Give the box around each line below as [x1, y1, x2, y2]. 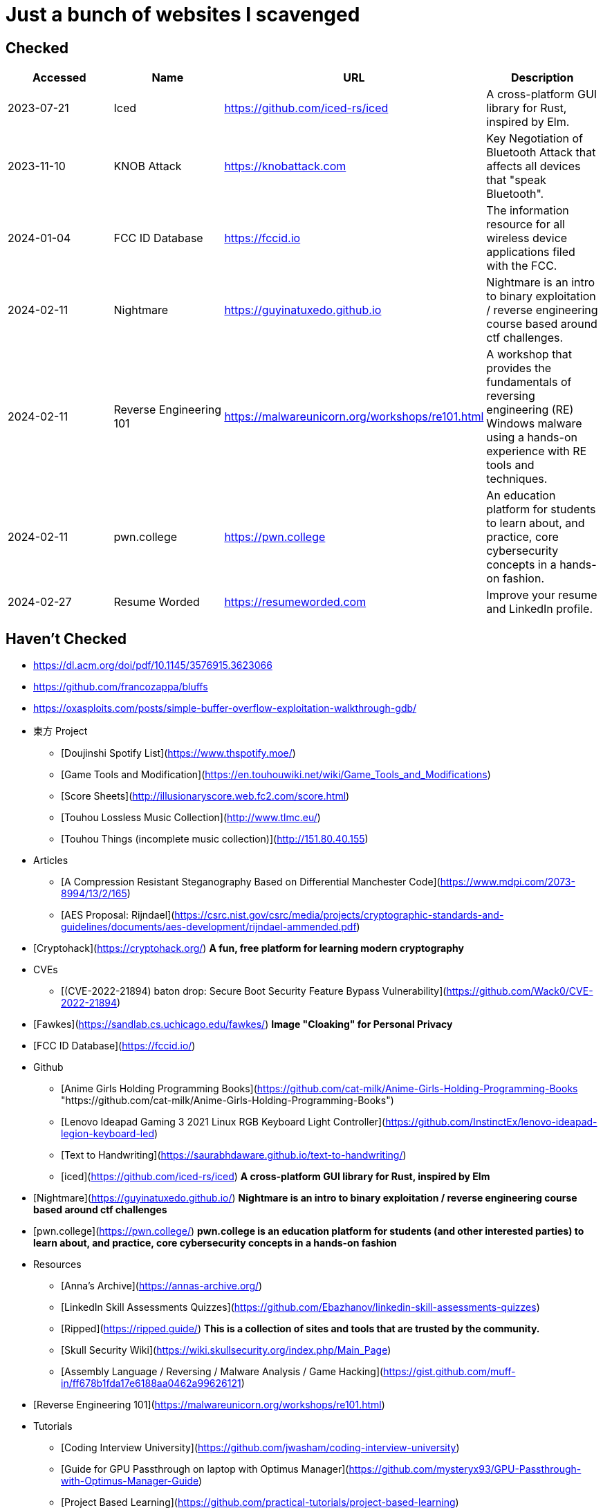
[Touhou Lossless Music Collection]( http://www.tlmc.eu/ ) [61, 811, 321, 824]
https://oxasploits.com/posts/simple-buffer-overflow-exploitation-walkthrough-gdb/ [33, 702, 417, 715]
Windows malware [486, 416, 582, 431]
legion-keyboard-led [61, 1128, 154, 1140]
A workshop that [486, 347, 573, 362]
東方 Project [33, 725, 88, 737]
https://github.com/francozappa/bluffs [33, 681, 208, 693]
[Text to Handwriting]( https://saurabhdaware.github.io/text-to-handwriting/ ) [61, 1149, 407, 1161]
